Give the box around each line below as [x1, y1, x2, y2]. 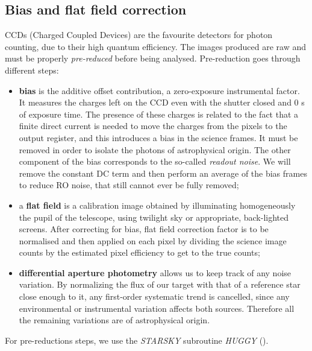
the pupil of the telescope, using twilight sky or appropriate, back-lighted [19, 210, 289, 223]
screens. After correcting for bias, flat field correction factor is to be [19, 223, 269, 235]
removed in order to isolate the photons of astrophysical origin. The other [19, 143, 291, 156]
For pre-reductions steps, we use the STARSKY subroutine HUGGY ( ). [5, 334, 269, 346]
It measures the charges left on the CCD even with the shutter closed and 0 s [19, 96, 305, 109]
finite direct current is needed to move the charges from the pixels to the [19, 119, 287, 132]
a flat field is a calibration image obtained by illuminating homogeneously [19, 198, 296, 211]
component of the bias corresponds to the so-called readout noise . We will [19, 155, 291, 168]
